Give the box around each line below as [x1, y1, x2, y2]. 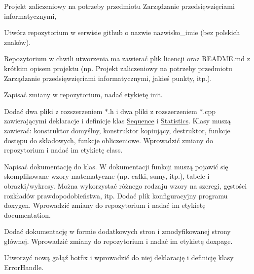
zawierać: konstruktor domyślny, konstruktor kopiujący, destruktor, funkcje [4, 125, 230, 135]
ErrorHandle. [4, 262, 44, 273]
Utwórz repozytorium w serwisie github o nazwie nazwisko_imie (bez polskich [4, 27, 240, 38]
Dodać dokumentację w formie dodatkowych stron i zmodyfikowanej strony [4, 226, 231, 236]
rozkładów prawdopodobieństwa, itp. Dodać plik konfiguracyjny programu [4, 190, 228, 200]
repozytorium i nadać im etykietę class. [4, 145, 123, 155]
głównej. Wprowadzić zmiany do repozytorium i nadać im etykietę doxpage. [4, 235, 233, 246]
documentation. [4, 209, 51, 220]
